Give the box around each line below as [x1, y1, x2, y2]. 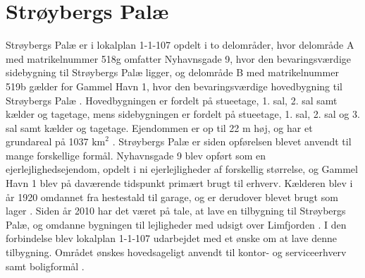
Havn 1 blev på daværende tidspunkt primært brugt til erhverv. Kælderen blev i [6, 176, 353, 191]
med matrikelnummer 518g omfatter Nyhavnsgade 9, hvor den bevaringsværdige [6, 51, 351, 66]
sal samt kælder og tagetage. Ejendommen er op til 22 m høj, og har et [6, 120, 313, 135]
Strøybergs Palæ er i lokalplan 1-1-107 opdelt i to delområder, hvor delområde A [6, 37, 354, 52]
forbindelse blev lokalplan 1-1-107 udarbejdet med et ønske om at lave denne [6, 231, 338, 246]
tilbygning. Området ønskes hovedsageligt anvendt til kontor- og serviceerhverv [6, 245, 347, 260]
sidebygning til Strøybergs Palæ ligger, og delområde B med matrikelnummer [6, 65, 339, 80]
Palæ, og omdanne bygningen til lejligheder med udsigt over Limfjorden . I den [6, 217, 347, 231]
